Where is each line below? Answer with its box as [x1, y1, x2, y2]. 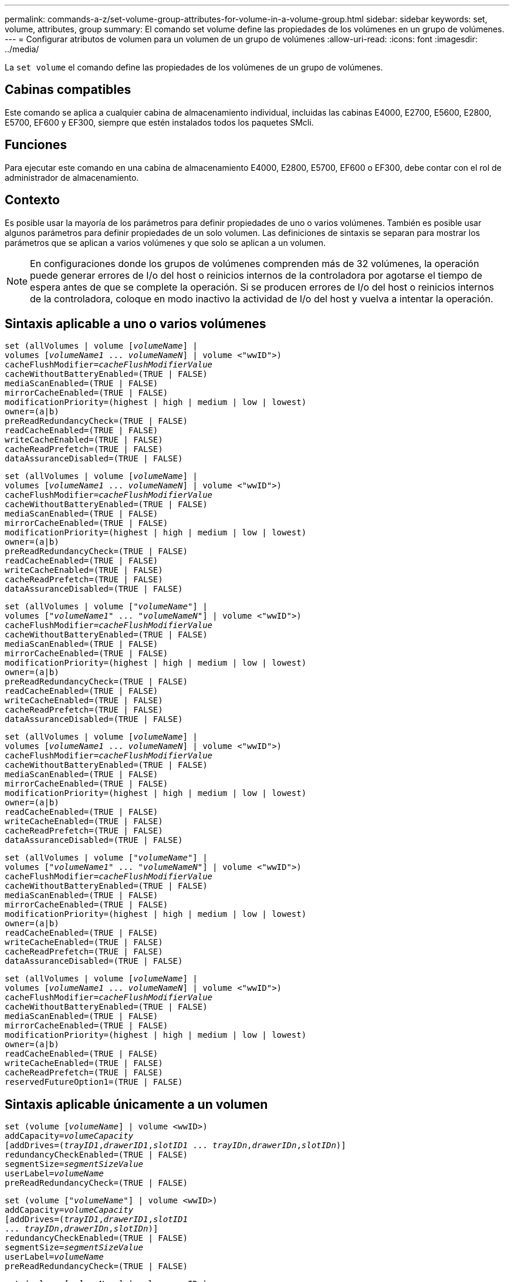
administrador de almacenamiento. [5, 172, 139, 183]
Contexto [5, 193, 60, 208]
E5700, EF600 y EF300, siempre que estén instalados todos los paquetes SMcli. [5, 117, 314, 127]
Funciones [5, 137, 67, 153]
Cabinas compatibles [5, 82, 131, 97]
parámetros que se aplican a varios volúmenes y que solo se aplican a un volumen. [5, 237, 326, 248]
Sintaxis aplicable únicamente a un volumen [5, 1097, 268, 1112]
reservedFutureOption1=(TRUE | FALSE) [5, 1077, 183, 1087]
